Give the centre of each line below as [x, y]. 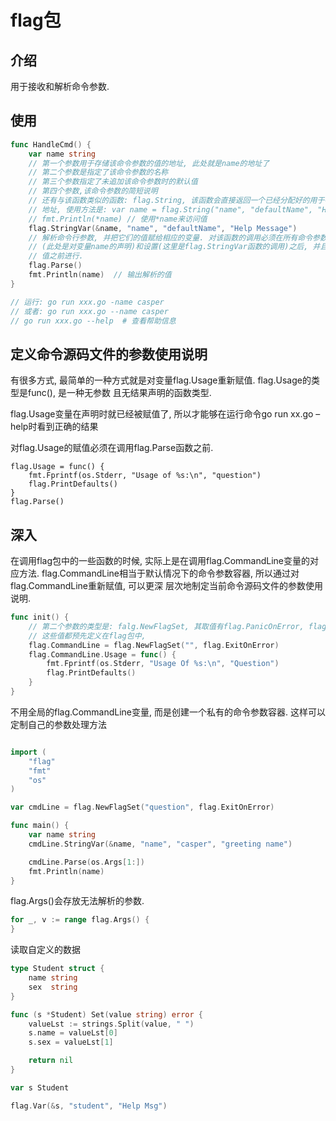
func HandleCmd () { [51, 144]
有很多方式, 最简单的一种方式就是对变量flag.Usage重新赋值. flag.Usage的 [161, 380]
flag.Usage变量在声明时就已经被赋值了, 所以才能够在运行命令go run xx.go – [165, 414]
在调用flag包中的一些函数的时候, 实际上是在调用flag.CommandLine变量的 [160, 561]
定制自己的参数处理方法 [58, 724]
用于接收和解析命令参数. [60, 86]
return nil [51, 1061]
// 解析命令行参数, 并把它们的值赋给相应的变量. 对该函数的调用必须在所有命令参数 [178, 237]
